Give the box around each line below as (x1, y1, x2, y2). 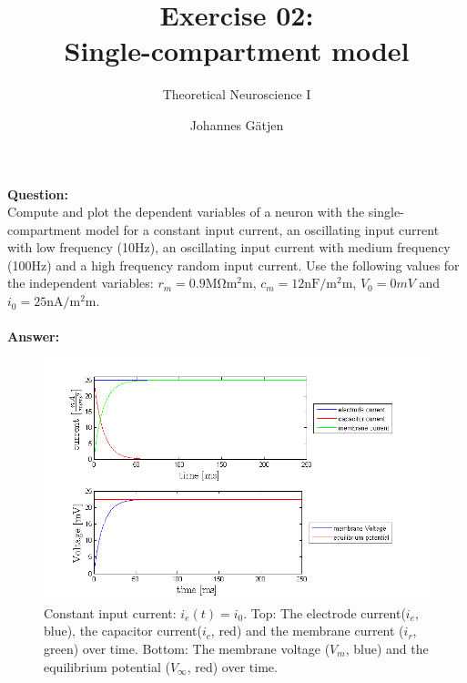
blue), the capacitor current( (44, 621, 202, 640)
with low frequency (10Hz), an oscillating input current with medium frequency (7, 238, 451, 257)
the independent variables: (7, 273, 154, 292)
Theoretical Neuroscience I (162, 85, 311, 104)
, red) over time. (187, 657, 278, 676)
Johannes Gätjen (189, 115, 284, 134)
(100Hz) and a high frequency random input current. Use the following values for (7, 255, 460, 274)
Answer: (7, 327, 60, 346)
